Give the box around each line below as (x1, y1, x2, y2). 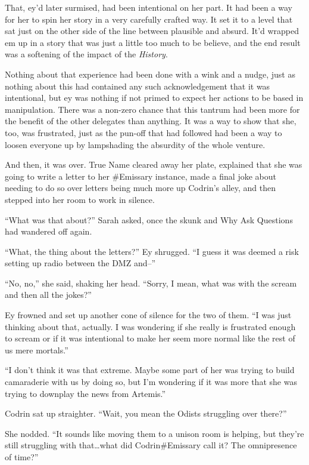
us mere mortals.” (5, 343, 68, 356)
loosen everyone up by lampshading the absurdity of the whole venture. (5, 138, 266, 150)
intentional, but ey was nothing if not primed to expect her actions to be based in (5, 91, 304, 104)
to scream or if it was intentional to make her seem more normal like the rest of (5, 332, 295, 344)
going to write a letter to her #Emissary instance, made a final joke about (5, 170, 276, 182)
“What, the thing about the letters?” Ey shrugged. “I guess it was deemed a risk (5, 245, 299, 257)
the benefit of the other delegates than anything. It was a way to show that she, (5, 115, 296, 127)
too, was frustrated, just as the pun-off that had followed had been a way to (5, 126, 282, 138)
